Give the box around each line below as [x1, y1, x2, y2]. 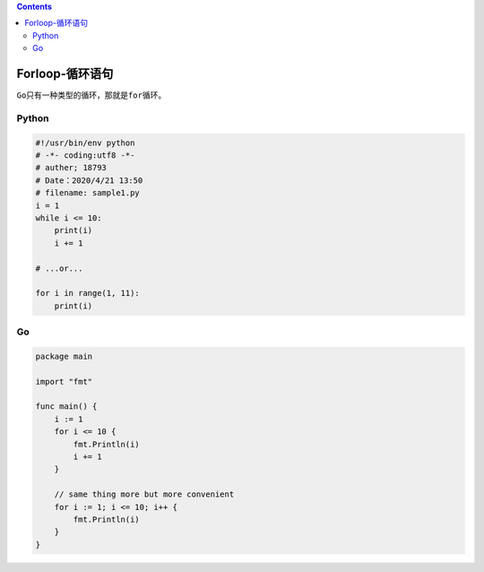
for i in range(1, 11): [35, 288, 141, 299]
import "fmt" [35, 377, 93, 386]
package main [35, 351, 93, 361]
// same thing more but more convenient [54, 490, 235, 499]
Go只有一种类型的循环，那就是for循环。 [16, 91, 167, 100]
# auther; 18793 [35, 162, 108, 173]
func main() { [35, 402, 98, 412]
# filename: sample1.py [35, 188, 141, 198]
